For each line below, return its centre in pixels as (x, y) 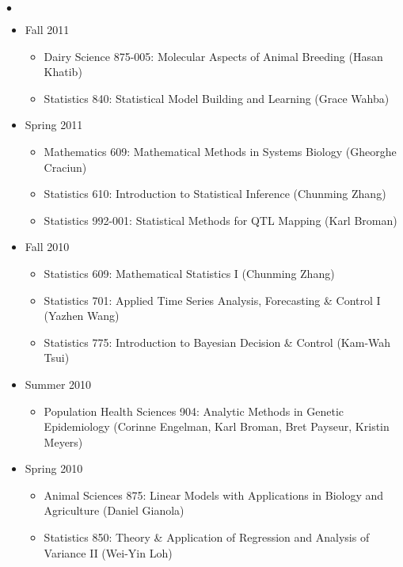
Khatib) (63, 72)
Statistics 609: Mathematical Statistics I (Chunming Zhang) (189, 273)
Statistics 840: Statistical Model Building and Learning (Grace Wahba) (217, 98)
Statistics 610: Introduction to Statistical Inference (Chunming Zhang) (215, 194)
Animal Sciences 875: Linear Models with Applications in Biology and (214, 495)
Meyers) (63, 441)
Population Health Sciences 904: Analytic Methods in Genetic (194, 411)
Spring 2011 (54, 125)
